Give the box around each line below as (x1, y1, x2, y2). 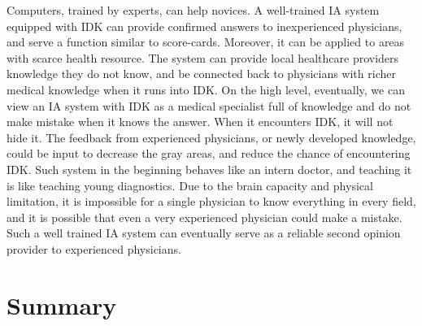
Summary (7, 288, 117, 321)
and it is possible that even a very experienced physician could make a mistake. (7, 208, 402, 225)
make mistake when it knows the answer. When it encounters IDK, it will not (7, 113, 394, 130)
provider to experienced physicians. (7, 240, 181, 257)
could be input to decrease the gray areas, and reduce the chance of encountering (7, 145, 411, 162)
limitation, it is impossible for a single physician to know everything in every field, (7, 193, 416, 210)
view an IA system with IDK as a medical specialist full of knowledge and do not (7, 97, 411, 114)
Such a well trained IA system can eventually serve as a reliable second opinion (7, 224, 401, 241)
